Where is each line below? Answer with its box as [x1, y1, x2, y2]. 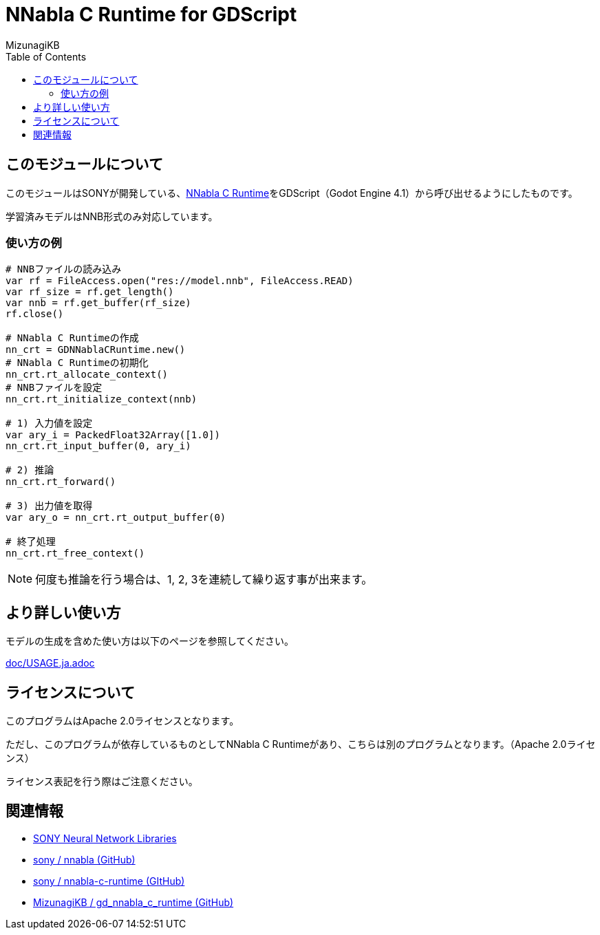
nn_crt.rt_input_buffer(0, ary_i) [6, 440, 191, 452]
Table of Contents [6, 50, 87, 63]
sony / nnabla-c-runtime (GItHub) [33, 874, 185, 887]
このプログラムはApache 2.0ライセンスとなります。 [6, 715, 239, 727]
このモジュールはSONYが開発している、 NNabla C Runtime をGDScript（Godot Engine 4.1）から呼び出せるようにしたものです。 [6, 186, 578, 199]
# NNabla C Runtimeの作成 [6, 332, 139, 344]
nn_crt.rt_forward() [6, 476, 116, 488]
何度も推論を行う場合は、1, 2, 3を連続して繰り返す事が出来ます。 [35, 572, 373, 587]
